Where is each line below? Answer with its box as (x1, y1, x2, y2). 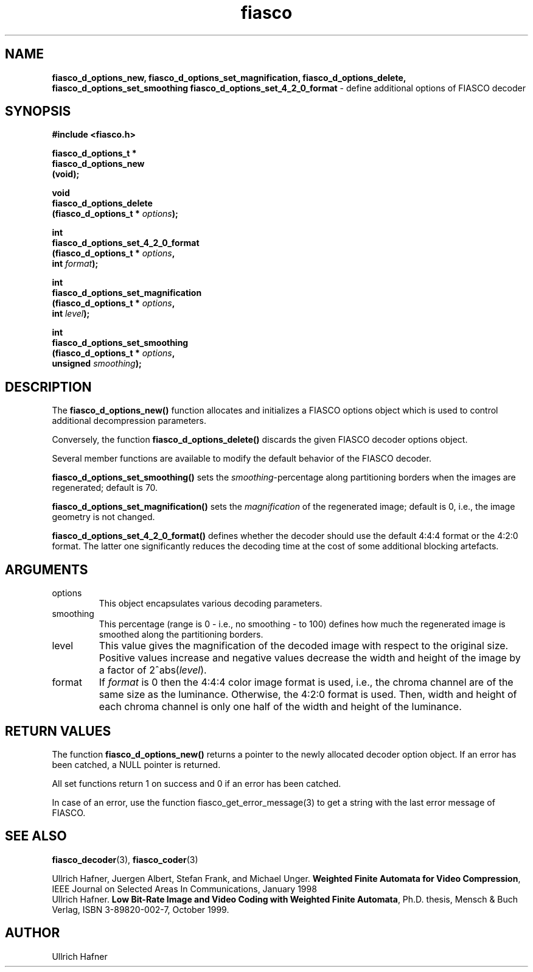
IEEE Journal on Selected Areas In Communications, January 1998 (52, 883, 317, 894)
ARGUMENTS (5, 562, 88, 577)
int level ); (52, 308, 90, 319)
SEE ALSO (5, 828, 67, 844)
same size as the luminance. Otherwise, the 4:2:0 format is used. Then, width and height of (99, 688, 517, 701)
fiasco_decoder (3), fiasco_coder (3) (52, 854, 198, 865)
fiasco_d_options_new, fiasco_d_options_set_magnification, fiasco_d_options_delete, (52, 72, 406, 83)
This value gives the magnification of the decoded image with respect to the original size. (99, 639, 509, 652)
